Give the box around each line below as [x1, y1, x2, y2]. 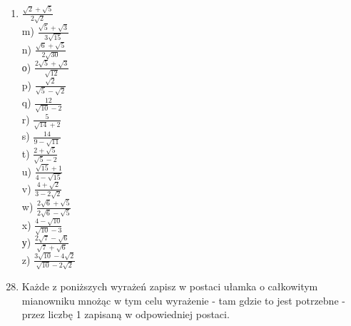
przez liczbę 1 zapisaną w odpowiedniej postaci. [21, 307, 230, 322]
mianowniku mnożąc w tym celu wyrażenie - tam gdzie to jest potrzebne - [21, 292, 345, 307]
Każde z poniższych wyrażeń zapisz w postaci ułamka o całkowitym [21, 278, 318, 293]
